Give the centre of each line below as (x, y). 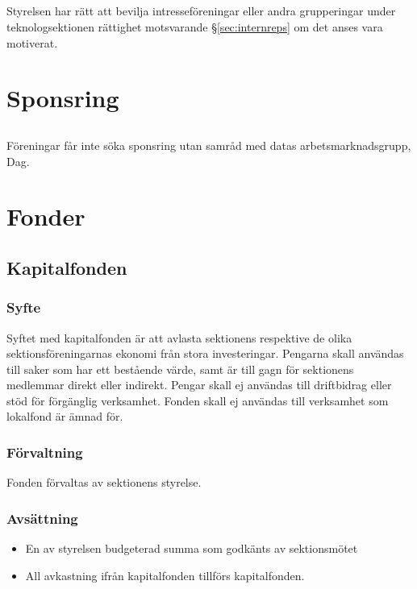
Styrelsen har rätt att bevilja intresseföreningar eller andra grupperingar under (201, 11)
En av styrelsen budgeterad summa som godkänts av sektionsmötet (192, 548)
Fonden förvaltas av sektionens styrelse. (104, 482)
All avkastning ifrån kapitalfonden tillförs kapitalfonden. (165, 575)
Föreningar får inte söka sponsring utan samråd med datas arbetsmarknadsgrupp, (209, 145)
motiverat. (32, 42)
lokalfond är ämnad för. (65, 416)
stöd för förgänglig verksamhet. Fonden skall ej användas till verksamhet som (198, 400)
